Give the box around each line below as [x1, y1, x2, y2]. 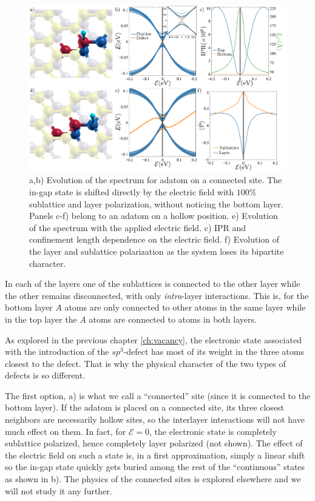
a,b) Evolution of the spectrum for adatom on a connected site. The [29, 173, 282, 186]
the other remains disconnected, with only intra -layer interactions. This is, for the [5, 289, 309, 301]
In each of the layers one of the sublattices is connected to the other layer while [5, 277, 300, 290]
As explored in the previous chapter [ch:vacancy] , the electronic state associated [5, 333, 302, 346]
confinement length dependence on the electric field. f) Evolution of [29, 233, 280, 246]
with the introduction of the [5, 345, 109, 358]
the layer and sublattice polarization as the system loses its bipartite [29, 244, 284, 257]
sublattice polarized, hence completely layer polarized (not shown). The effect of [5, 437, 303, 449]
